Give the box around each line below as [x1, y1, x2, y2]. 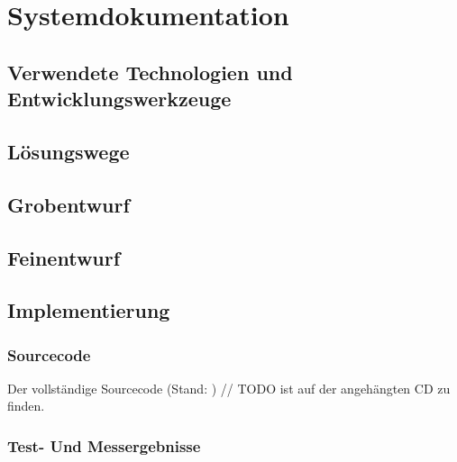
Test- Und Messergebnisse [7, 435, 201, 457]
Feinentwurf [7, 243, 121, 271]
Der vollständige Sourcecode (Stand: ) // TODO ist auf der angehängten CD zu [7, 378, 451, 397]
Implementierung [7, 296, 170, 324]
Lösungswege [7, 137, 130, 165]
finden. [7, 396, 45, 415]
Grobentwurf [7, 190, 130, 218]
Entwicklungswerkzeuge [7, 85, 232, 113]
